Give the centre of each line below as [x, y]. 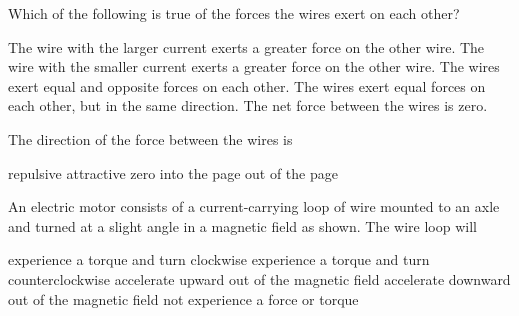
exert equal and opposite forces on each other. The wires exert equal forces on [247, 85]
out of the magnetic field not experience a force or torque [183, 298]
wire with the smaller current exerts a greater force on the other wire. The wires [254, 66]
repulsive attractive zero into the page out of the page [173, 172]
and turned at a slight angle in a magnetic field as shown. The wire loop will [242, 225]
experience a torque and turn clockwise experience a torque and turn [219, 259]
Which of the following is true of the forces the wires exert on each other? [234, 13]
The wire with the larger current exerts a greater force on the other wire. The [246, 46]
